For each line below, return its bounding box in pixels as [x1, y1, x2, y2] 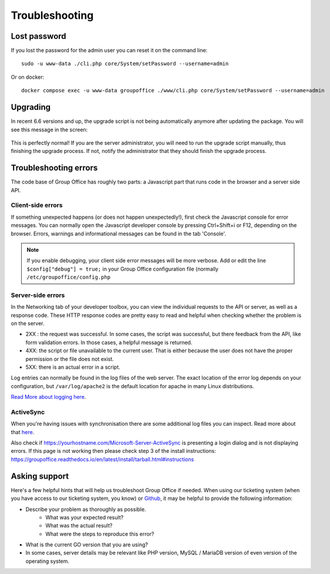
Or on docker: [11, 74, 45, 81]
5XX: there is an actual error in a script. [25, 363, 120, 371]
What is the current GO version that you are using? [25, 541, 148, 548]
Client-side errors [11, 201, 63, 209]
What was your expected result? [45, 513, 124, 520]
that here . [11, 428, 35, 435]
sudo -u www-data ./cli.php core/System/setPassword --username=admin [21, 61, 229, 67]
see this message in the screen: [11, 126, 88, 133]
